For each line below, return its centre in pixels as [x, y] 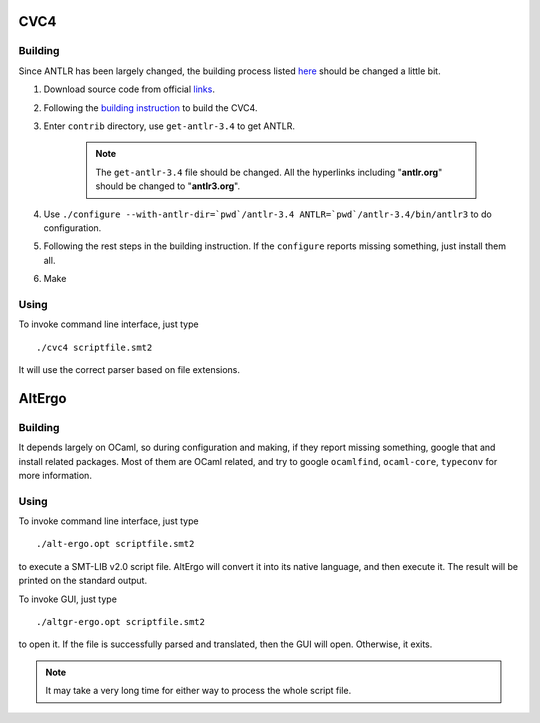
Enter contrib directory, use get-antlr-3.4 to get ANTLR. [169, 126]
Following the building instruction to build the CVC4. [150, 107]
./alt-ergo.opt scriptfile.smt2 [115, 544]
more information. [55, 475]
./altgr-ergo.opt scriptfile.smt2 [120, 622]
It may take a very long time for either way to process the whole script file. [198, 691]
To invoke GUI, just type [67, 599]
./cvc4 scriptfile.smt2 [94, 347]
